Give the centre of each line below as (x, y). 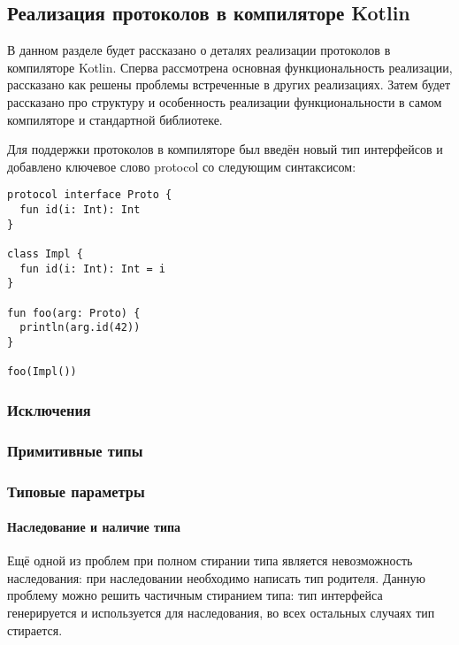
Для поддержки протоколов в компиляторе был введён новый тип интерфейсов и (225, 149)
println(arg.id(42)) (80, 328)
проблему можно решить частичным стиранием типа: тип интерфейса (195, 595)
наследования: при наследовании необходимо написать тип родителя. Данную (217, 577)
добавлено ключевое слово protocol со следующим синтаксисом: (182, 166)
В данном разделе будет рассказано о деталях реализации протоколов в (199, 50)
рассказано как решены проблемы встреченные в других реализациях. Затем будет (229, 84)
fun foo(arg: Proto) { (74, 313)
